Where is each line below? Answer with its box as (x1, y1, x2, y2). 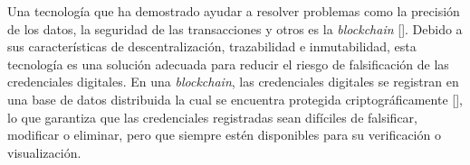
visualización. (7, 142, 82, 161)
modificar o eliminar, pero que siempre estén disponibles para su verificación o (7, 125, 441, 144)
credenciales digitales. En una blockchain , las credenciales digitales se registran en (7, 72, 459, 91)
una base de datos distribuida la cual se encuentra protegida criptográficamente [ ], (7, 89, 463, 108)
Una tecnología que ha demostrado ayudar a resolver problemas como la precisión (7, 2, 460, 20)
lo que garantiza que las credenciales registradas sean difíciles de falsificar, (7, 107, 417, 126)
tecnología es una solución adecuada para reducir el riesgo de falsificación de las (7, 54, 449, 73)
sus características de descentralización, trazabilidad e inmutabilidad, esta (7, 37, 417, 56)
